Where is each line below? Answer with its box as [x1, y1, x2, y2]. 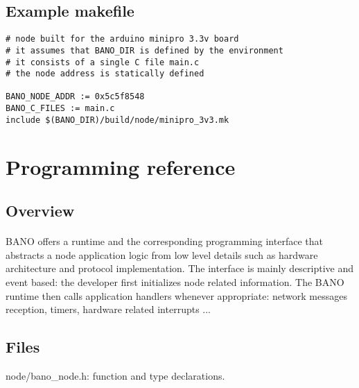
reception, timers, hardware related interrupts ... [6, 302, 211, 317]
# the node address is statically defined [6, 69, 204, 79]
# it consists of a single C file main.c [6, 57, 200, 67]
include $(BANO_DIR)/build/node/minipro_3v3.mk [6, 115, 229, 125]
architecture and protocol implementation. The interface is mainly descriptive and [6, 261, 354, 276]
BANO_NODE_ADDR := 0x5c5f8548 [6, 92, 145, 102]
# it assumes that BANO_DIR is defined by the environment [6, 45, 283, 56]
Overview [6, 200, 75, 221]
